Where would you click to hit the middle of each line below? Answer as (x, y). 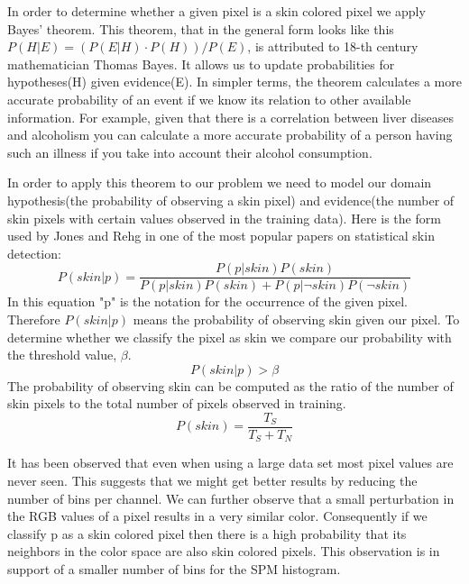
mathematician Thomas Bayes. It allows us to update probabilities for (201, 64)
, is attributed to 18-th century (333, 46)
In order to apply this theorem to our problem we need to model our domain (220, 182)
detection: (34, 253)
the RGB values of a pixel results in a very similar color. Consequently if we (217, 516)
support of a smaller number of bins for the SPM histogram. (174, 569)
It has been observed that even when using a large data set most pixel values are (230, 463)
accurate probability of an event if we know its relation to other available (209, 99)
